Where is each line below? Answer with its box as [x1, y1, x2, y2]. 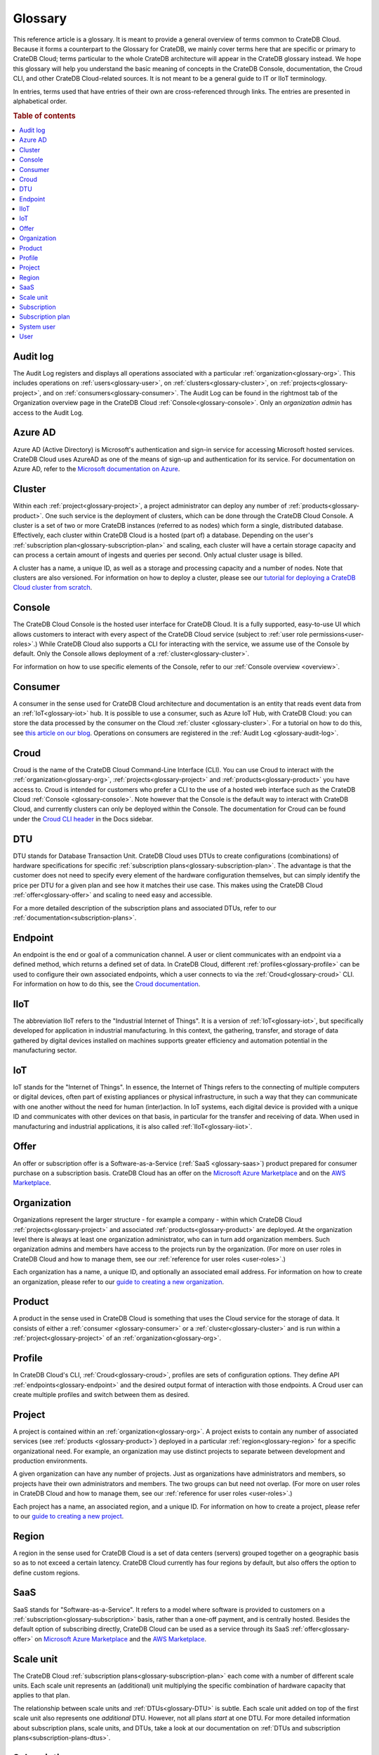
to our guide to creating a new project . [13, 1511, 124, 1520]
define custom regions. [13, 1568, 80, 1577]
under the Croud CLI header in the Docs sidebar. [13, 814, 154, 823]
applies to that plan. [13, 1691, 70, 1700]
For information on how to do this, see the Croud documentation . [13, 980, 201, 988]
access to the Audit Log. [13, 408, 84, 417]
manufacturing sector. [13, 1046, 77, 1054]
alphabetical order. [13, 97, 67, 105]
